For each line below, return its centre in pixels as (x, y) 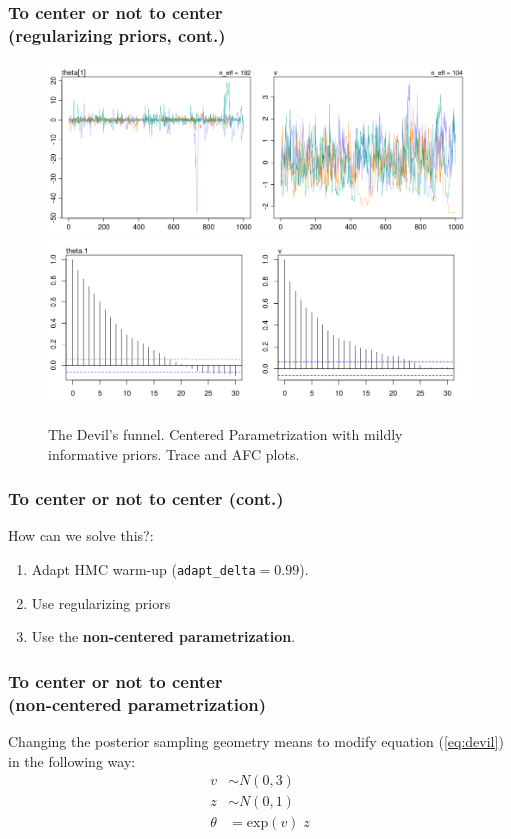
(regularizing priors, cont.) (117, 34)
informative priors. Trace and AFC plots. (174, 453)
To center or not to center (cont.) (146, 498)
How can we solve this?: (81, 535)
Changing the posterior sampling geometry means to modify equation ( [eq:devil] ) (256, 740)
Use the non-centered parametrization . (163, 636)
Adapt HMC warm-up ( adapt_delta (143, 568)
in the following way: (72, 760)
